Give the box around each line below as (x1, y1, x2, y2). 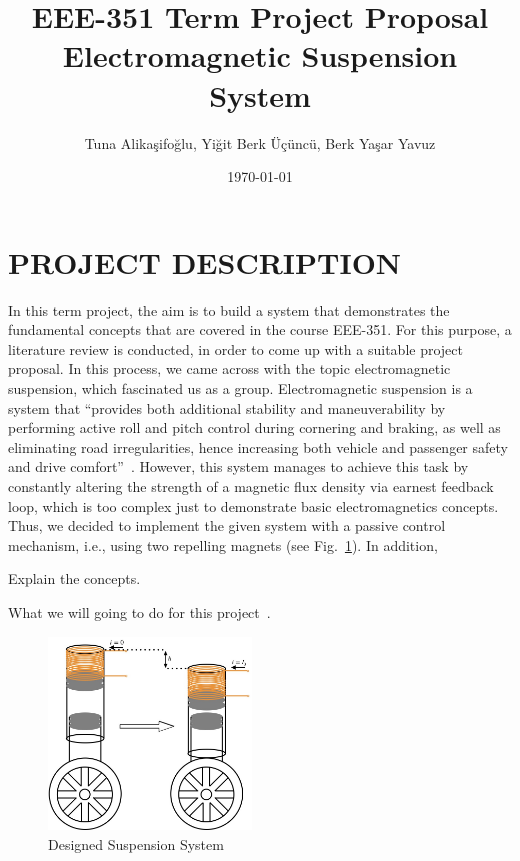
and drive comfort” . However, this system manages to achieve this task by (8, 456, 469, 477)
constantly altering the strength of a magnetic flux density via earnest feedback (8, 475, 494, 496)
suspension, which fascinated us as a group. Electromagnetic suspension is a (8, 378, 473, 398)
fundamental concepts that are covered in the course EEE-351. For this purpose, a (8, 319, 512, 340)
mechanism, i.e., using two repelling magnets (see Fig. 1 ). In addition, (8, 534, 438, 555)
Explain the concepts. (8, 568, 141, 589)
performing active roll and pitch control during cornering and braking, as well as (8, 417, 501, 438)
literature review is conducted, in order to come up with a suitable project (8, 338, 463, 359)
